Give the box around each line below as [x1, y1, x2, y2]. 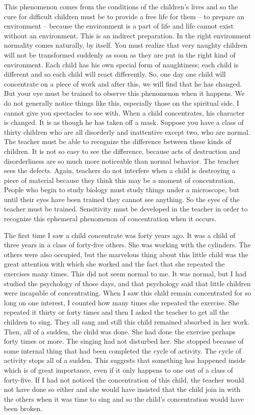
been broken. [4, 403, 43, 414]
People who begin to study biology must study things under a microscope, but [4, 184, 240, 195]
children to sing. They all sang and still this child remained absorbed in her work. [4, 317, 250, 326]
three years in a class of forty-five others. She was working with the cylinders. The [4, 239, 251, 250]
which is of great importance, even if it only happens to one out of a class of [4, 364, 233, 375]
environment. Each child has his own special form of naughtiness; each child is [4, 59, 239, 69]
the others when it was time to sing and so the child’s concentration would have [4, 393, 244, 404]
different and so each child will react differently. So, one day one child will [4, 69, 226, 79]
